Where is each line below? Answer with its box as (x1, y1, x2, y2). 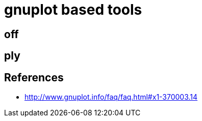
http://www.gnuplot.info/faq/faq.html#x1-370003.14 (24, 93, 198, 102)
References (4, 71, 64, 84)
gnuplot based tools (4, 1, 142, 18)
